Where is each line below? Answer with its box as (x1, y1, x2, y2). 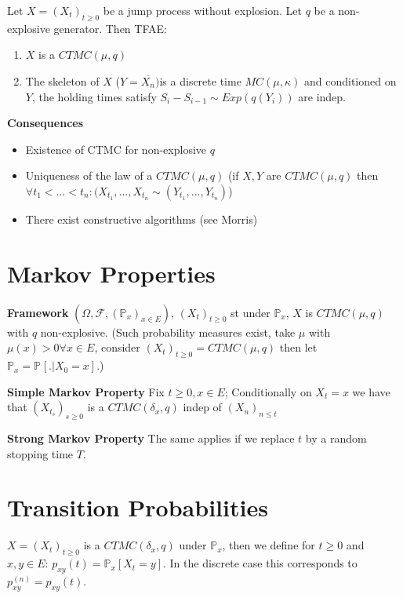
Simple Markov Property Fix (7, 383, 165, 399)
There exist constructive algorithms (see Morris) (25, 210, 258, 227)
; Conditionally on (224, 383, 312, 399)
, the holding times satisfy (31, 88, 157, 104)
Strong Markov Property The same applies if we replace (7, 430, 295, 447)
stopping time (7, 445, 74, 461)
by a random (305, 430, 367, 447)
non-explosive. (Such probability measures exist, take (40, 323, 296, 340)
